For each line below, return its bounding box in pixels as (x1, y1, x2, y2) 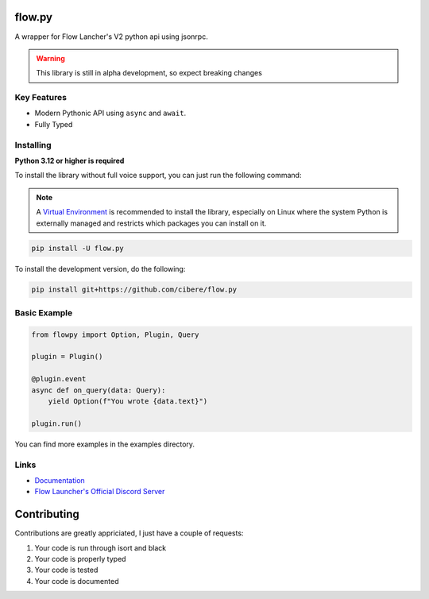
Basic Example (14, 307, 73, 318)
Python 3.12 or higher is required (14, 156, 125, 165)
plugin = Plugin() (31, 352, 103, 361)
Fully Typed (34, 119, 73, 129)
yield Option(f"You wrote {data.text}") (48, 396, 208, 405)
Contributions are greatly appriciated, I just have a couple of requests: (14, 528, 244, 538)
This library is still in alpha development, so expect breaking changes (36, 68, 262, 78)
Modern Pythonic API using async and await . (34, 108, 187, 118)
